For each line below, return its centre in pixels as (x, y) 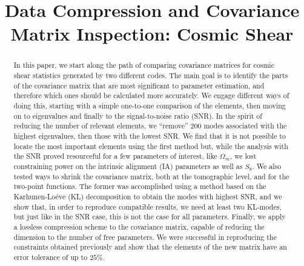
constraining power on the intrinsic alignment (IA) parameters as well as (128, 166)
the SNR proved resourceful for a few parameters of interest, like (115, 156)
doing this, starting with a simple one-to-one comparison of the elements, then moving (150, 105)
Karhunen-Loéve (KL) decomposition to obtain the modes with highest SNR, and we (148, 196)
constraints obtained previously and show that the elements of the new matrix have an (150, 247)
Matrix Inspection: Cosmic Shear (152, 34)
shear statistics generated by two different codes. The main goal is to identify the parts (151, 75)
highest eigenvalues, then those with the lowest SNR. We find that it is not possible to (150, 135)
